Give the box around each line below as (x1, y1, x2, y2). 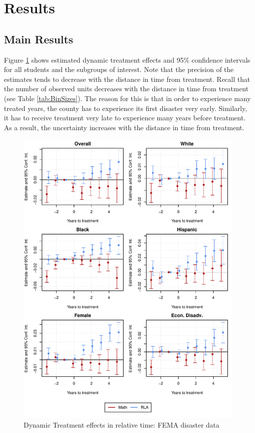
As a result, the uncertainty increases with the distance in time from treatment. (4, 122, 245, 132)
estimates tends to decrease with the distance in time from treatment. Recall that (4, 73, 250, 84)
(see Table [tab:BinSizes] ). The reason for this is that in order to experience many (4, 93, 251, 103)
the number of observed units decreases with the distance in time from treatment (4, 83, 249, 94)
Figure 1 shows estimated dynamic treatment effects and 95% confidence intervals (4, 54, 251, 65)
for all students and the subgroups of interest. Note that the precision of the (4, 64, 234, 74)
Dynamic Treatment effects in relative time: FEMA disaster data (24, 420, 220, 430)
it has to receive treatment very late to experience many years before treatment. (4, 112, 246, 123)
